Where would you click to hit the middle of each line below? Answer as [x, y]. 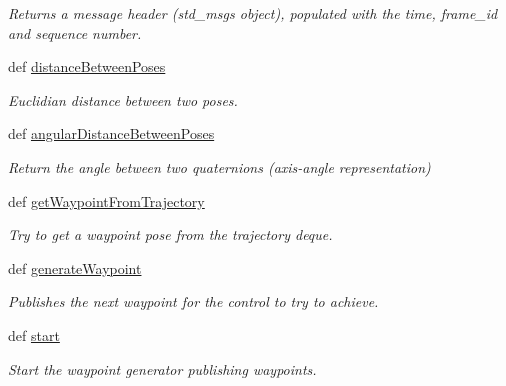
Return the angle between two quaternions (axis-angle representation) [219, 166]
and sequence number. [75, 32]
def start [34, 334]
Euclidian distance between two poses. [123, 99]
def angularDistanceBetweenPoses [111, 133]
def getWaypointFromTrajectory [106, 200]
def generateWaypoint [75, 267]
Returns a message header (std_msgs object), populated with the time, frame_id [253, 13]
